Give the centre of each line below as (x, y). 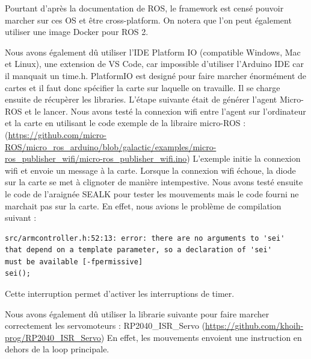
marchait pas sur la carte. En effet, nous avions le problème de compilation (143, 205)
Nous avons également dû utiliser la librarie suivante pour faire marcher (137, 313)
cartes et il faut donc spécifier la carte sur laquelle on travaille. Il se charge (143, 87)
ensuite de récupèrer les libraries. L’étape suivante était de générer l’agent (141, 99)
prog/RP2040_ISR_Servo (53, 337)
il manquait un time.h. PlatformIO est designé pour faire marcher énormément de (156, 75)
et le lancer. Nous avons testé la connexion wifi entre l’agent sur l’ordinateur (165, 111)
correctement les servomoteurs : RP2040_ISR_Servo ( (105, 326)
